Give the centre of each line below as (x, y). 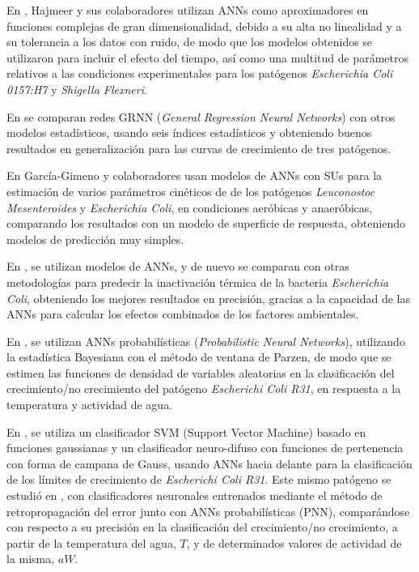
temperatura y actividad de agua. (90, 405)
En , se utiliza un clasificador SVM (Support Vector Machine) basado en (186, 431)
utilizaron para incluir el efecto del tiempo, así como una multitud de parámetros (207, 57)
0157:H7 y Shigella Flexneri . (77, 89)
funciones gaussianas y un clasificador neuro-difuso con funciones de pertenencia (205, 448)
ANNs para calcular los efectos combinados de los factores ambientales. (183, 314)
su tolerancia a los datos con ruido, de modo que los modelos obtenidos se (190, 42)
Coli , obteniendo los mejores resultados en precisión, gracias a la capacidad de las (209, 298)
